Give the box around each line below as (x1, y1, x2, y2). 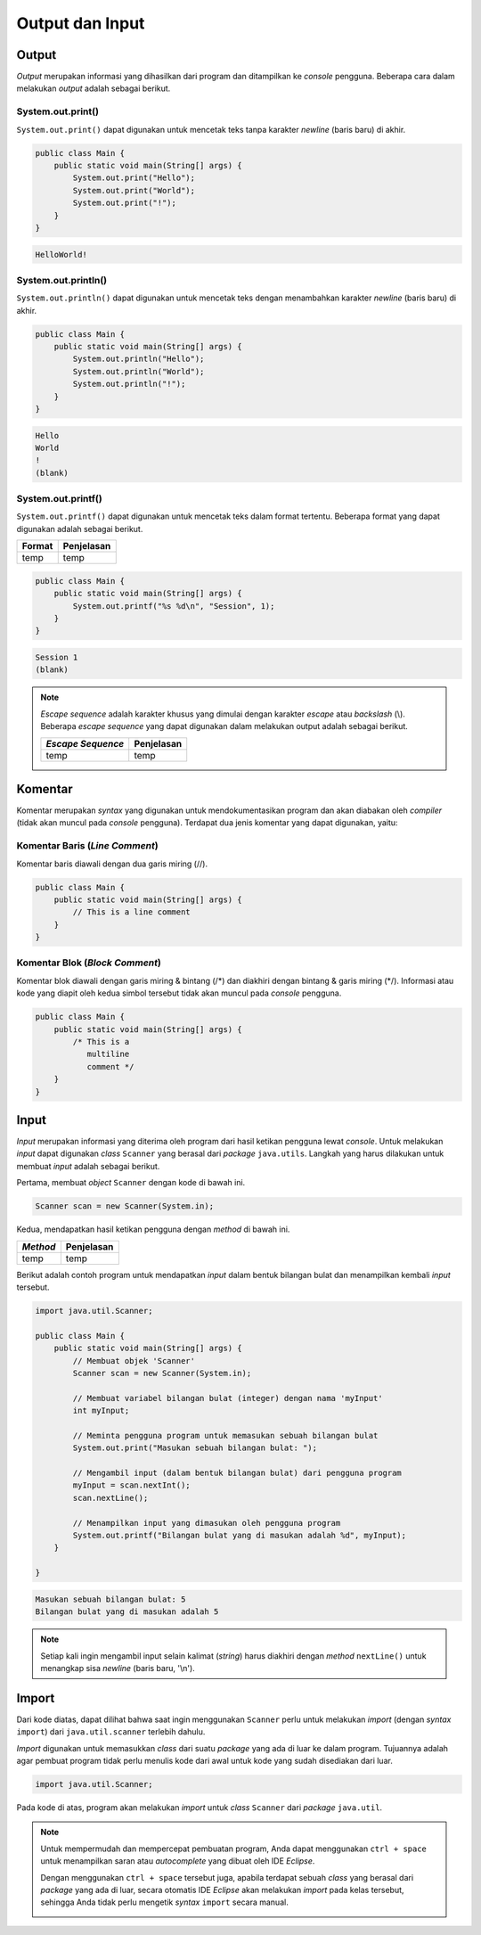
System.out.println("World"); (72, 366, 205, 376)
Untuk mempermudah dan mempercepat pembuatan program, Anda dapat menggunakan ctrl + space (40, 1843, 428, 1854)
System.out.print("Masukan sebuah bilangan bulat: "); (72, 1443, 318, 1453)
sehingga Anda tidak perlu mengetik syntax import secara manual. (40, 1897, 289, 1907)
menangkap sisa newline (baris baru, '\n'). (40, 1662, 195, 1673)
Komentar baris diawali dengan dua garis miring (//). (16, 858, 208, 869)
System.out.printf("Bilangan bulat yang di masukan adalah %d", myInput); (72, 1529, 407, 1540)
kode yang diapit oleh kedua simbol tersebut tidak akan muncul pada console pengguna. (16, 988, 342, 998)
